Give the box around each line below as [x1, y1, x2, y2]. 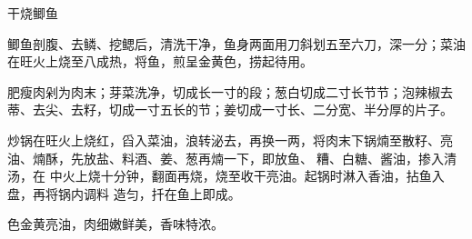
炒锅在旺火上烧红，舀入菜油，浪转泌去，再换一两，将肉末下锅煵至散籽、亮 [7, 130, 453, 149]
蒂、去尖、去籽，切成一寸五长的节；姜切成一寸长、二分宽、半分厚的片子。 [7, 100, 453, 119]
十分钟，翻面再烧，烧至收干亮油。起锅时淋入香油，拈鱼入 [100, 166, 445, 185]
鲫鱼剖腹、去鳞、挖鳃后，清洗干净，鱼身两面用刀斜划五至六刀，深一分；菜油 [7, 34, 466, 53]
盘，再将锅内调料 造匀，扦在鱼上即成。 [7, 184, 241, 203]
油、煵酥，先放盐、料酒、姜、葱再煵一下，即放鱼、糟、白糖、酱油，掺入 [7, 148, 444, 167]
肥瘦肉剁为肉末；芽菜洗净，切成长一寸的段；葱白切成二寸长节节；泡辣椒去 [7, 82, 453, 101]
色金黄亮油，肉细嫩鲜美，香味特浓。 [7, 214, 224, 234]
